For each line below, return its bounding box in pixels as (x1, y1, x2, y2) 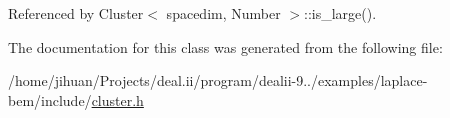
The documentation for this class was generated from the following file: (8, 36, 443, 57)
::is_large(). (304, 3, 377, 23)
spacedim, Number (166, 3, 281, 23)
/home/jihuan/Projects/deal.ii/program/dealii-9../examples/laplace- (8, 70, 428, 91)
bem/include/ (8, 89, 92, 110)
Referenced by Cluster (8, 3, 144, 23)
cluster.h (91, 89, 144, 110)
